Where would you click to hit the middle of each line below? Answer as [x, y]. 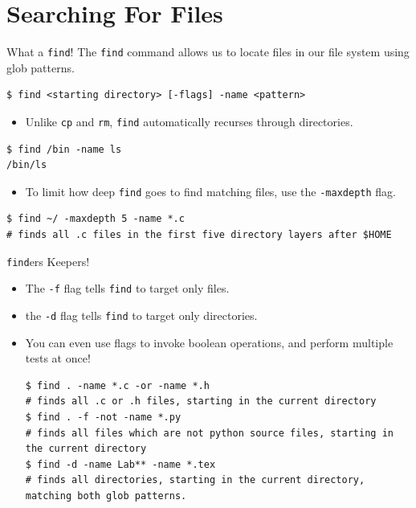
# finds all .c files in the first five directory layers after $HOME [199, 235]
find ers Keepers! [48, 261]
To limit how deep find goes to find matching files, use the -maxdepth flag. [210, 191]
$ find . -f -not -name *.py [103, 417]
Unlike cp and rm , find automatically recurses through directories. [189, 121]
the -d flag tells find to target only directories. [141, 315]
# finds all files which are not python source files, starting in [209, 433]
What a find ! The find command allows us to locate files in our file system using [208, 52]
